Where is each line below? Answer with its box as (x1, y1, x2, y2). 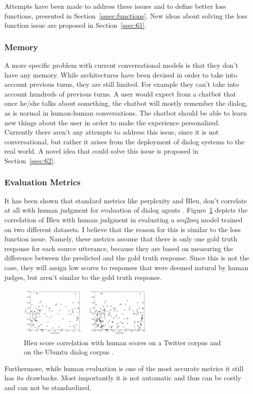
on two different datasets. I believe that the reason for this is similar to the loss (4, 224, 241, 234)
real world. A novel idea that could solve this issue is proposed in (4, 146, 199, 156)
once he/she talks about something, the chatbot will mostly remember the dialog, (4, 98, 248, 108)
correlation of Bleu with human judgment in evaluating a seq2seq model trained (4, 214, 243, 224)
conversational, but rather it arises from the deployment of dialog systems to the (4, 136, 245, 146)
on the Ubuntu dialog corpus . (24, 347, 114, 357)
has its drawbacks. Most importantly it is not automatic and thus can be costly (4, 373, 241, 383)
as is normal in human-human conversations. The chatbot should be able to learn (4, 107, 247, 118)
